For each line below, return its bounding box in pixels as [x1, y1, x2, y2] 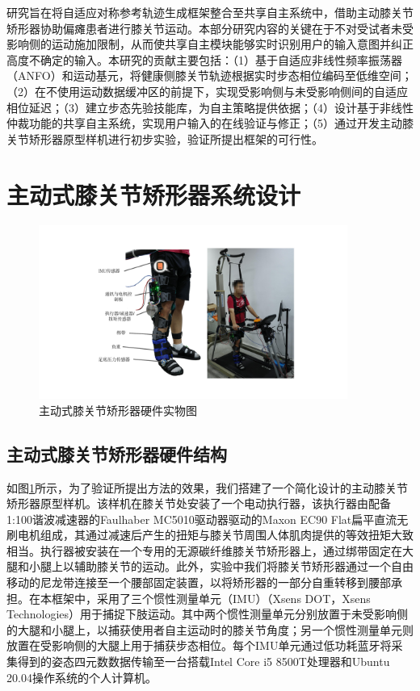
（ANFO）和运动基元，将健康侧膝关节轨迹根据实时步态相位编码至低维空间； [6, 67, 413, 84]
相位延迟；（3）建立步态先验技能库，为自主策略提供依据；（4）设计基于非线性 [6, 98, 414, 115]
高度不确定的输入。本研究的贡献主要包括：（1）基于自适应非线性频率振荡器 [6, 51, 402, 68]
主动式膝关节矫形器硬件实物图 [39, 401, 197, 418]
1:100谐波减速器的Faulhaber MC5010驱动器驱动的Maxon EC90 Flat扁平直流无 [6, 510, 409, 527]
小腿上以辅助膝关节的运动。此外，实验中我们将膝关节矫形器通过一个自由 [28, 558, 414, 575]
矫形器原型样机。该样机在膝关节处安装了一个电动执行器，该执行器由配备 [6, 495, 391, 512]
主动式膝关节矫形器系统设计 [6, 178, 301, 211]
